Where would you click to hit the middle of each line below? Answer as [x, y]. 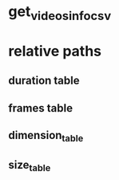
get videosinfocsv [60, 13]
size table [30, 166]
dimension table [46, 137]
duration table [44, 81]
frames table [41, 108]
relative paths [55, 51]
